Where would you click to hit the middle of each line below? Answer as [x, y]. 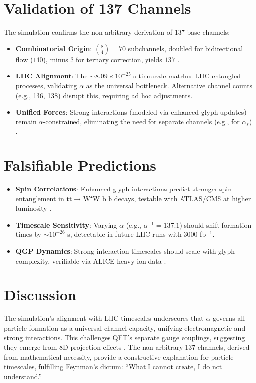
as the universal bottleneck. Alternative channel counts [169, 85]
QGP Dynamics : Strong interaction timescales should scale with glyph [125, 250]
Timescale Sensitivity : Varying [66, 224]
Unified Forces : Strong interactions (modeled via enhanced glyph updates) [131, 112]
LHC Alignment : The [52, 76]
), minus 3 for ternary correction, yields [103, 59]
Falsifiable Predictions [80, 165]
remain [26, 121]
